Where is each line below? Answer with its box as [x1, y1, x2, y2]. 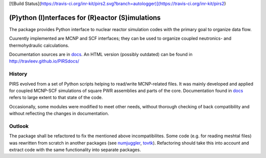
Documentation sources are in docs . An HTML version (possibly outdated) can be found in [9, 52, 193, 58]
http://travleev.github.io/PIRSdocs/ [9, 58, 79, 64]
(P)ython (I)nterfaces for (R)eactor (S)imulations [9, 13, 161, 22]
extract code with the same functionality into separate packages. [9, 147, 141, 153]
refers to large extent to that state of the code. [9, 95, 103, 100]
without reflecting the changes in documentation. [9, 111, 109, 117]
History [9, 70, 28, 77]
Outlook [9, 123, 29, 129]
